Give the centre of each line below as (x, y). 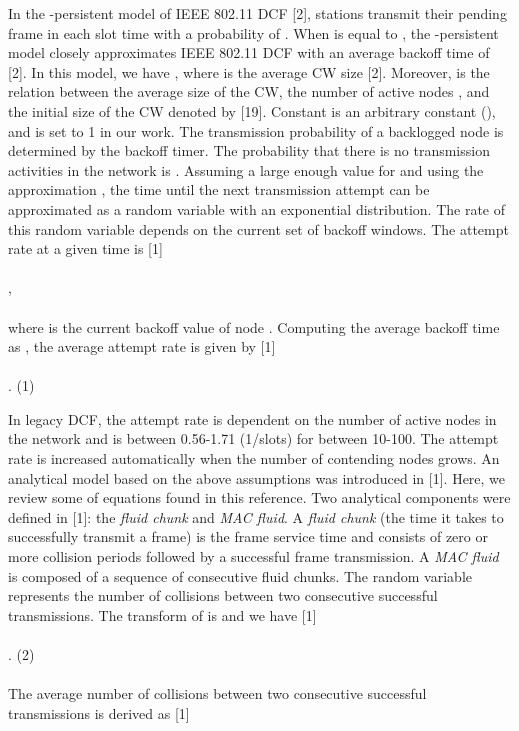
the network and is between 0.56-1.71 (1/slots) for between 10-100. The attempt (253, 438)
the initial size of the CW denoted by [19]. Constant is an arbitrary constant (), (252, 110)
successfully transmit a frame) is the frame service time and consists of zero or (248, 536)
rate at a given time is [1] (85, 248)
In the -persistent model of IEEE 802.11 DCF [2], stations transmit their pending (257, 13)
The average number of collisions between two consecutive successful (217, 693)
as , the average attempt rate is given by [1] (142, 346)
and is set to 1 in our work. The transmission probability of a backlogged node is (256, 130)
